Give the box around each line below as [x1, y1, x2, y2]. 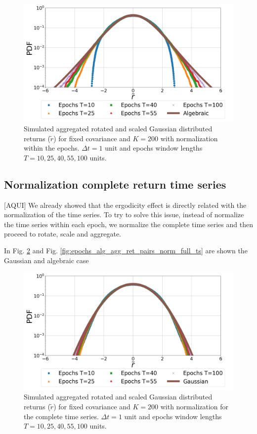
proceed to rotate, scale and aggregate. [4, 229, 122, 239]
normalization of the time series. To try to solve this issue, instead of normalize [4, 209, 244, 220]
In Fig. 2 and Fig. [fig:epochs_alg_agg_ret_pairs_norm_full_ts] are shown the [4, 245, 248, 256]
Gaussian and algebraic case [4, 255, 89, 265]
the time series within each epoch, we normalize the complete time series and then [4, 219, 253, 229]
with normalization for [160, 401, 229, 411]
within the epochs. [24, 143, 80, 153]
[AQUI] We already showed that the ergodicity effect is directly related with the [4, 199, 247, 210]
